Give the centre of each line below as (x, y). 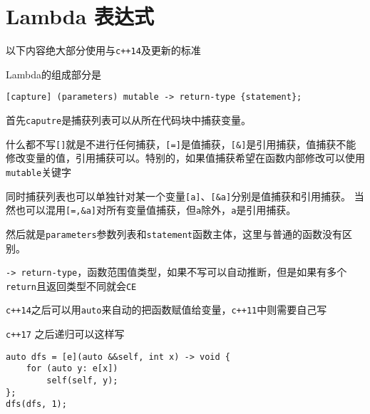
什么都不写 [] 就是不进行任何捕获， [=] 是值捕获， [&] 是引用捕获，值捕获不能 (181, 144)
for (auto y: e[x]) (72, 369)
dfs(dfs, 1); (36, 404)
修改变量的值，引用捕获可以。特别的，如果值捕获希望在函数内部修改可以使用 (185, 158)
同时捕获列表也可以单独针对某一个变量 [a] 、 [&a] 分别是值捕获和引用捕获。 (179, 196)
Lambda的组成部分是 (53, 74)
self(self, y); (82, 381)
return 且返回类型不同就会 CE (71, 285)
